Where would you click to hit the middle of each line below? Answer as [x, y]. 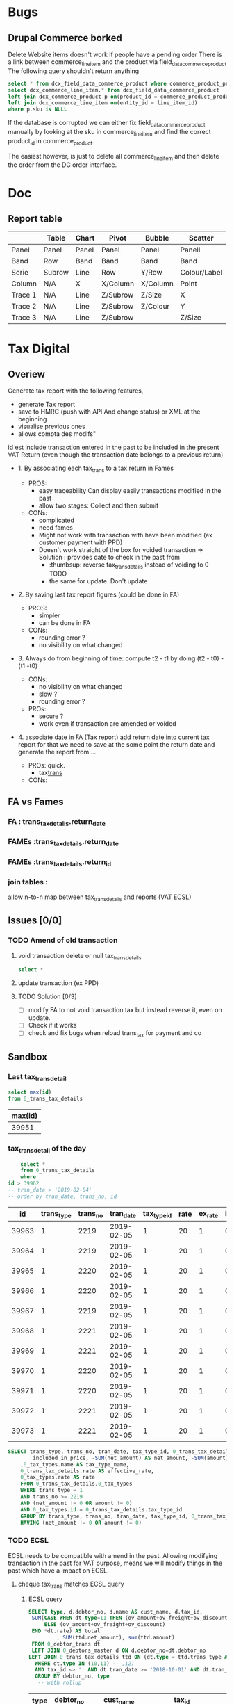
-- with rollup [60, 1683]
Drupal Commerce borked [65, 38]
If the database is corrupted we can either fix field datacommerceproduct [107, 124]
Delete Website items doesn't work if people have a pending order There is [115, 54]
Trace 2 [24, 307]
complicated [57, 520]
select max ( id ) [30, 1092]
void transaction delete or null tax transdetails [80, 956]
